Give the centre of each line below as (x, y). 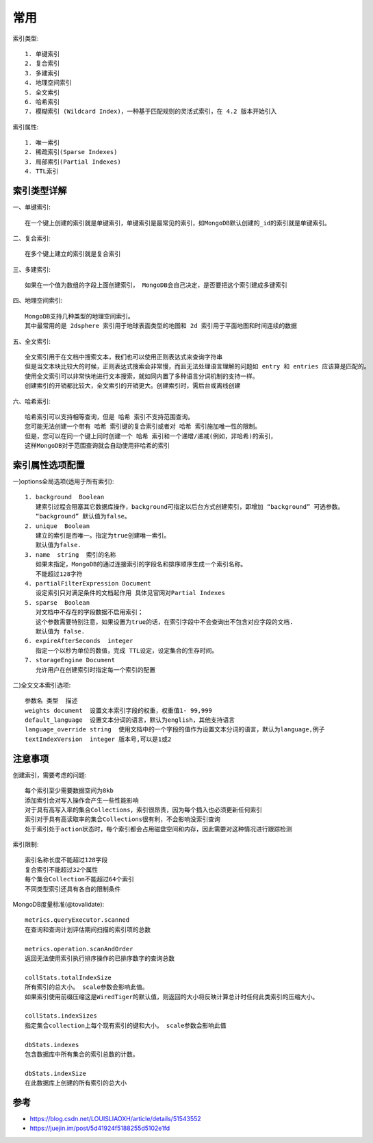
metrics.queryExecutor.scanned (77, 920)
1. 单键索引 (42, 54)
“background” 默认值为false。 (83, 516)
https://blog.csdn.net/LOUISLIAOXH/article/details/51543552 (115, 1118)
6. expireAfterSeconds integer (79, 641)
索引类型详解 (40, 191)
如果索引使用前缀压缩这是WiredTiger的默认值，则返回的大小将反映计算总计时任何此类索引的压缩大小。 (172, 997)
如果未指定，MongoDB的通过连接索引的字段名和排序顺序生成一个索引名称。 (141, 564)
